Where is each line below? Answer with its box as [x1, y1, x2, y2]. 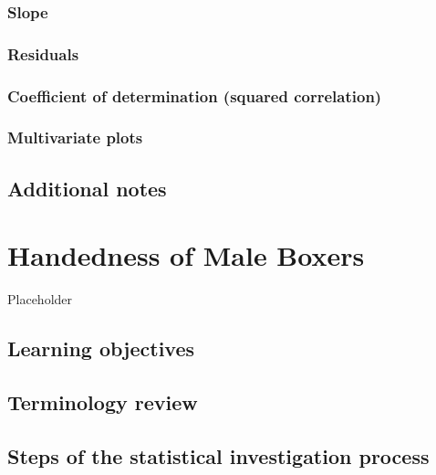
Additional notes [7, 174, 167, 202]
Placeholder [7, 290, 73, 309]
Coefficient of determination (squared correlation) [7, 84, 382, 107]
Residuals [7, 42, 79, 65]
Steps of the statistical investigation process [7, 441, 430, 470]
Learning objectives [7, 334, 195, 363]
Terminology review [7, 388, 198, 417]
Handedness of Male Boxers [7, 237, 365, 274]
